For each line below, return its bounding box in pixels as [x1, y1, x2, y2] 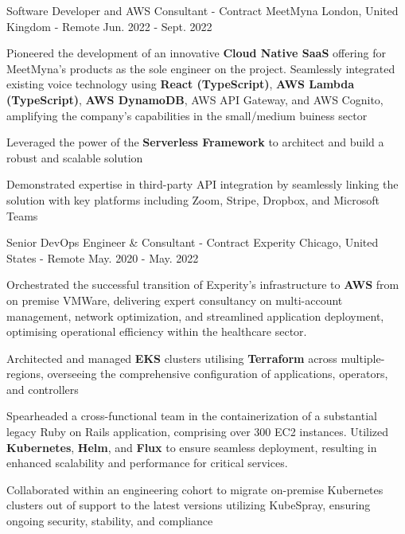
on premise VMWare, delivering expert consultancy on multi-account [6, 291, 343, 308]
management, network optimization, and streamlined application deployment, [6, 307, 384, 324]
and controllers [6, 380, 79, 397]
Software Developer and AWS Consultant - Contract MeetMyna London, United [6, 2, 399, 18]
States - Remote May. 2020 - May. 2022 [6, 249, 199, 266]
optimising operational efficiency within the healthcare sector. [6, 323, 307, 340]
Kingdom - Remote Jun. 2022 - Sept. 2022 [6, 18, 212, 34]
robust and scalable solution [6, 149, 143, 166]
